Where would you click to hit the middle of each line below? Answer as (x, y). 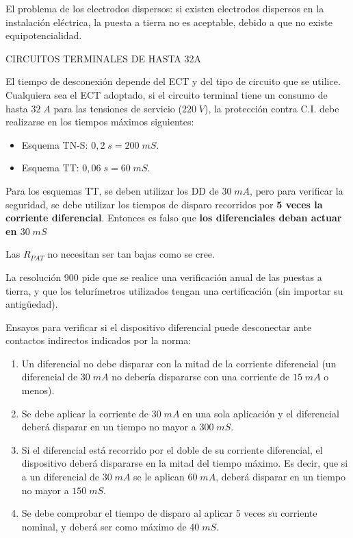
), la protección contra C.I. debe (272, 108)
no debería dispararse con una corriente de (201, 377)
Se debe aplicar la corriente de (85, 413)
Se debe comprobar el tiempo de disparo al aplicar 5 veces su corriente (169, 513)
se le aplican (159, 477)
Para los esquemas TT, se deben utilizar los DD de (112, 190)
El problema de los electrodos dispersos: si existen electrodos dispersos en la (165, 8)
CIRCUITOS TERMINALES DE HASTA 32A (104, 58)
